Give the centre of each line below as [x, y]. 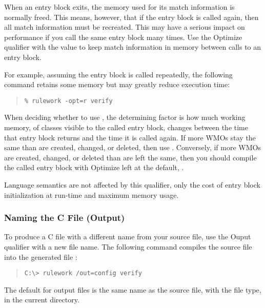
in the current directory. [42, 300]
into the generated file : [41, 256]
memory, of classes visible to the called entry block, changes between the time [126, 127]
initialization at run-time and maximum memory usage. [91, 194]
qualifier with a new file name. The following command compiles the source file [128, 246]
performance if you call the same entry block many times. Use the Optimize [123, 37]
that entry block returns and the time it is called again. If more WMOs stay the [130, 137]
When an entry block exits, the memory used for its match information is [119, 7]
